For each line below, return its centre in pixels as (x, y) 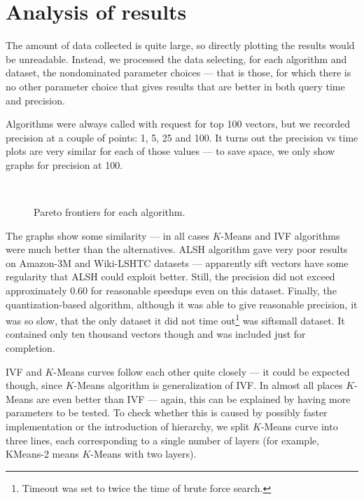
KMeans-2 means (42, 454)
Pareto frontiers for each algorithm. (110, 212)
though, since (34, 385)
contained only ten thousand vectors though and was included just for (156, 334)
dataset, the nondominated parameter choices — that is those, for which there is (178, 73)
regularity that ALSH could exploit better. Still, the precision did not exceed (170, 276)
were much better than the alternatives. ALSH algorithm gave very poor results (177, 249)
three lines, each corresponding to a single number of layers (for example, (163, 440)
